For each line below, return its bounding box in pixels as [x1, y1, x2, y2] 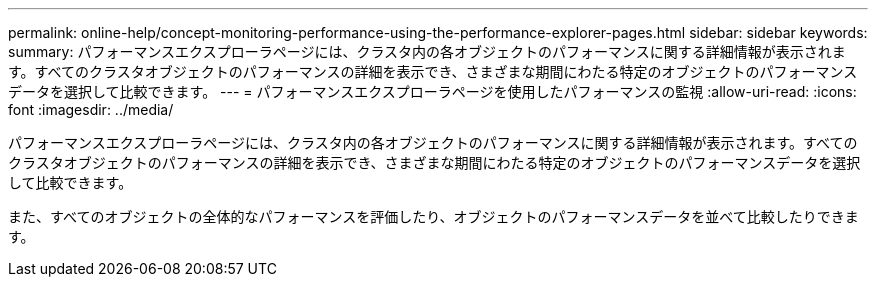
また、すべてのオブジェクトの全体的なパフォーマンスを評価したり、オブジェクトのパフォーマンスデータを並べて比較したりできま [8, 208, 859, 225]
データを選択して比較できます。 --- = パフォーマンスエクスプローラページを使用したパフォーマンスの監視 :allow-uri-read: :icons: [8, 83, 857, 100]
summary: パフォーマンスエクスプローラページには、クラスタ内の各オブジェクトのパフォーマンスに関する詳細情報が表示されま [8, 43, 846, 60]
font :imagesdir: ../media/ [8, 101, 174, 118]
